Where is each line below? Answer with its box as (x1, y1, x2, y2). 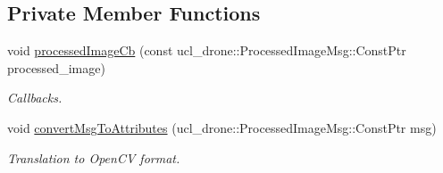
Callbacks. (7, 88, 63, 107)
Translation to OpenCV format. (7, 148, 180, 167)
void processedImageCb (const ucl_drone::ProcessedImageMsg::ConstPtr (7, 41, 406, 60)
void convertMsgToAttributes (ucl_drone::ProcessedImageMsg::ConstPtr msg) (7, 118, 437, 136)
